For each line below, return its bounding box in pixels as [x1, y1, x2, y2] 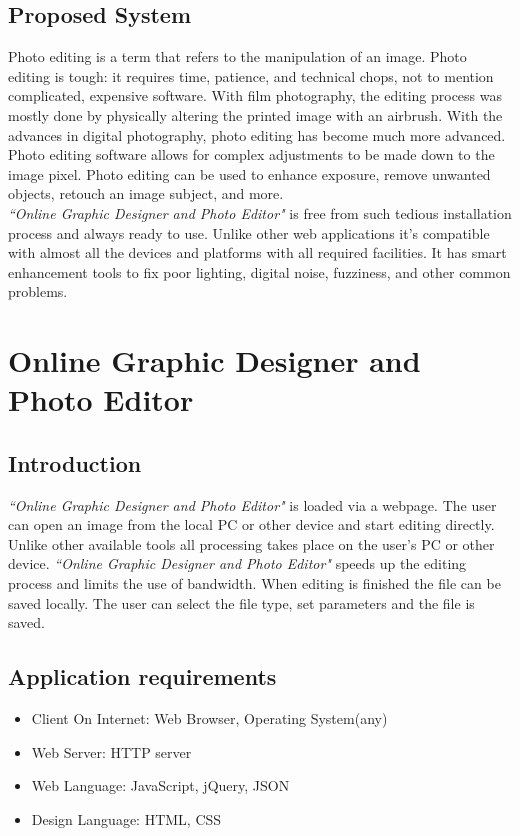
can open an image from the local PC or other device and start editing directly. [8, 514, 495, 535]
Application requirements [8, 661, 277, 692]
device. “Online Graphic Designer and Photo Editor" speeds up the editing [8, 553, 467, 574]
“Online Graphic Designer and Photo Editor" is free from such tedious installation [8, 202, 512, 223]
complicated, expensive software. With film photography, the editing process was [8, 85, 503, 106]
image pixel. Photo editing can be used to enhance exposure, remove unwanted [8, 163, 491, 184]
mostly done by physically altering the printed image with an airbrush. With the [8, 104, 503, 125]
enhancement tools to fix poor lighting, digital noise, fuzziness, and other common [8, 261, 511, 282]
